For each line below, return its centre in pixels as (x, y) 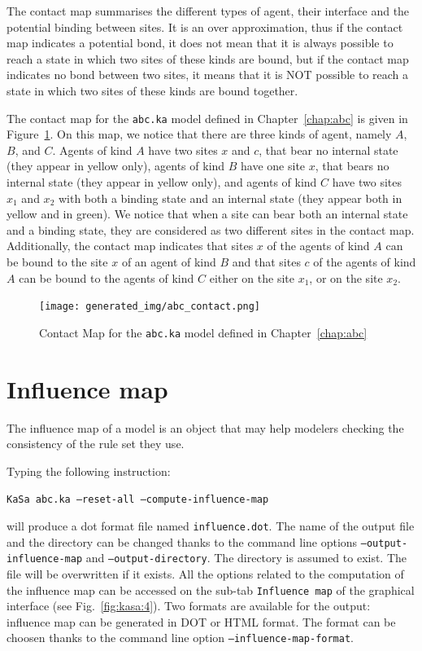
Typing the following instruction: (89, 471)
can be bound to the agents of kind (107, 277)
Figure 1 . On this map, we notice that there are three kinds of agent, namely (199, 134)
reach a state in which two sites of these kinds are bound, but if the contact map (208, 58)
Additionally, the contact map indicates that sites (130, 246)
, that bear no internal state (328, 150)
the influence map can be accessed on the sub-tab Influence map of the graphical (211, 589)
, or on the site (346, 277)
